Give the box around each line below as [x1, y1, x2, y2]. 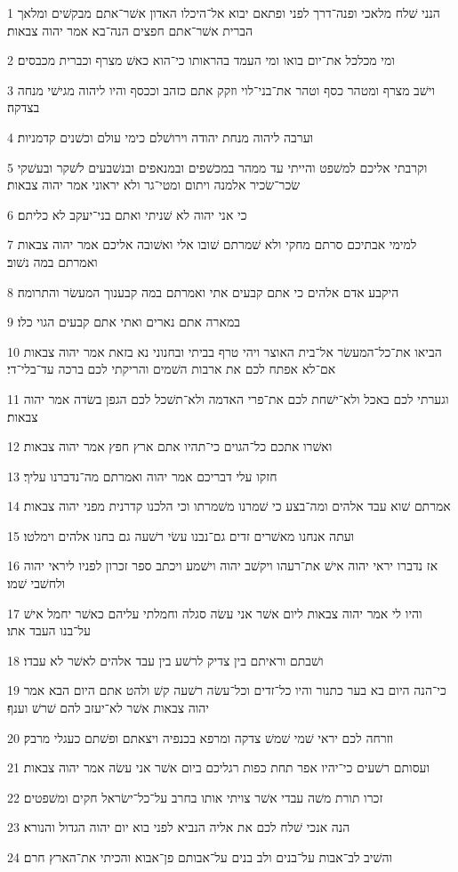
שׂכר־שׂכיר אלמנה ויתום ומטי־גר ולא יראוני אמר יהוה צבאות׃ [7, 175, 301, 194]
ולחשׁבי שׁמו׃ [7, 574, 66, 593]
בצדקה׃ [7, 98, 40, 117]
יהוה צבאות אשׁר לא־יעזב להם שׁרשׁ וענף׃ [7, 698, 210, 717]
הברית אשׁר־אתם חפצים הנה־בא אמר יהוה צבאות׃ [7, 20, 253, 39]
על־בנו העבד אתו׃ [7, 621, 92, 640]
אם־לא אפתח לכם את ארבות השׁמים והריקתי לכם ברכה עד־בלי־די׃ [7, 359, 336, 378]
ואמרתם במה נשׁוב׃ [7, 252, 98, 270]
